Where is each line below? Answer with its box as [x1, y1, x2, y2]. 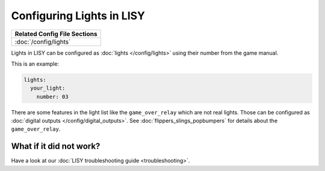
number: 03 [36, 93, 69, 100]
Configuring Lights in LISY [11, 9, 146, 22]
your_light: [30, 85, 66, 92]
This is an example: [11, 60, 60, 67]
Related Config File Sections [14, 30, 97, 38]
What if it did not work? [11, 141, 101, 152]
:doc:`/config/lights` [14, 37, 71, 46]
